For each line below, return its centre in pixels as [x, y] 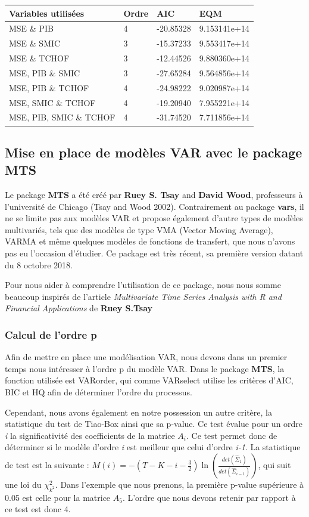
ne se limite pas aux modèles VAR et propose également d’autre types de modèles [154, 218]
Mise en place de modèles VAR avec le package [154, 152]
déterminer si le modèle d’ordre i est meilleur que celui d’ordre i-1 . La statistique [153, 447]
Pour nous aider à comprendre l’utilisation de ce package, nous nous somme [143, 285]
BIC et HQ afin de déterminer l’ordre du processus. [99, 392]
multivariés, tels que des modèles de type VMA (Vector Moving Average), [139, 229]
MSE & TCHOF [39, 58]
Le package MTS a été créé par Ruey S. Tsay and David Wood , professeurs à [154, 195]
